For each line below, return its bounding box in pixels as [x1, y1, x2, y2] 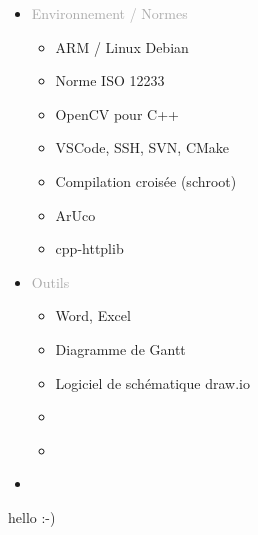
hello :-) [8, 506, 56, 527]
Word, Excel [55, 305, 131, 326]
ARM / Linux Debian [55, 36, 189, 57]
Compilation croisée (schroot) [55, 170, 237, 191]
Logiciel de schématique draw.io [55, 372, 250, 393]
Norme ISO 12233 [55, 70, 165, 91]
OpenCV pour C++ [55, 103, 179, 124]
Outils [31, 271, 70, 292]
